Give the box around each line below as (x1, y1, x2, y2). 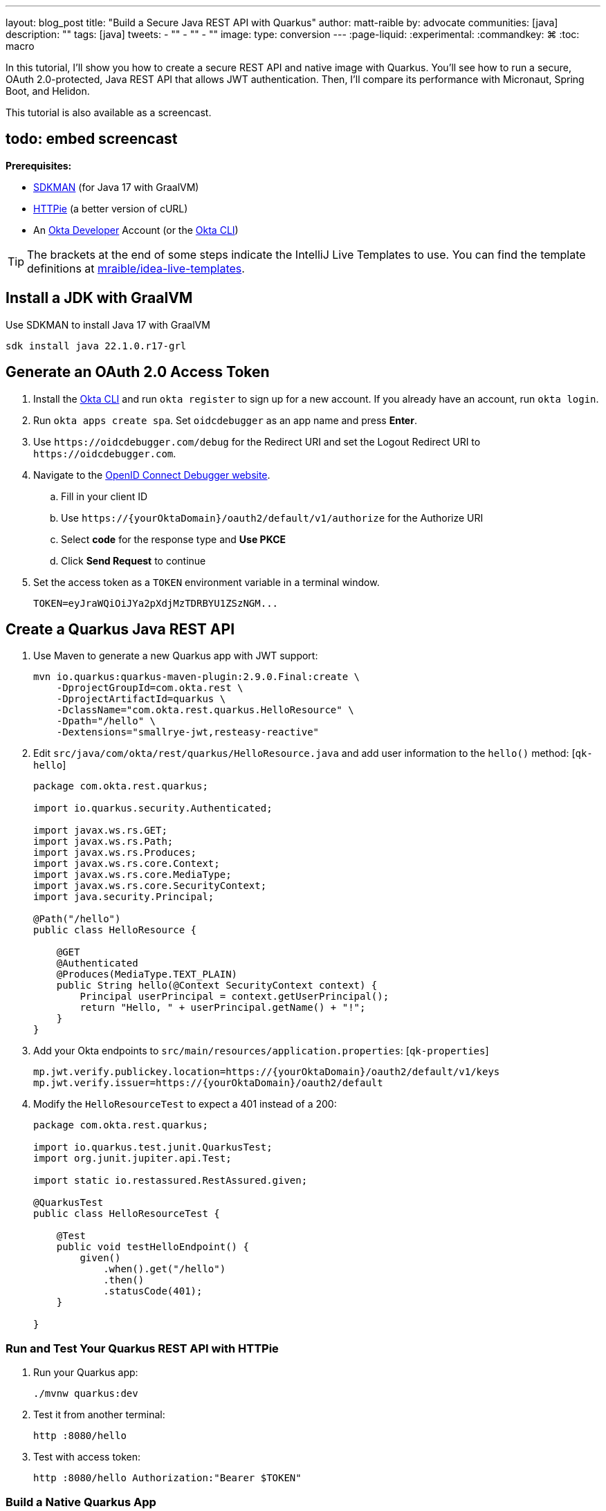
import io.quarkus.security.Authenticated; (33, 803, 273, 814)
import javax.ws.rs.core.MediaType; (33, 869, 232, 881)
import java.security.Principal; (33, 891, 214, 903)
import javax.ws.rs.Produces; (33, 847, 197, 859)
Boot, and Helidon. (6, 85, 90, 97)
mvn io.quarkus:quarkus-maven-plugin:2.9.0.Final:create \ (33, 671, 360, 683)
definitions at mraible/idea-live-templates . (27, 261, 245, 275)
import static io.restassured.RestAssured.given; (33, 1175, 308, 1187)
